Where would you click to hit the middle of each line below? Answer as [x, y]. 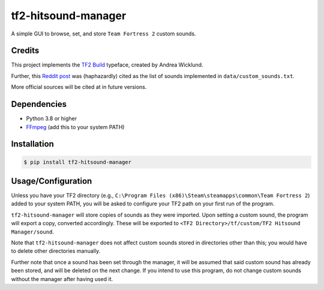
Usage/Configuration [52, 181]
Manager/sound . [32, 232]
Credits [25, 51]
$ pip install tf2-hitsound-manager [78, 162]
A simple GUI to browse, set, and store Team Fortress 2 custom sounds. [103, 34]
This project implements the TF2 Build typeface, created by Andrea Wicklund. [107, 65]
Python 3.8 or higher [52, 119]
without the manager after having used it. [62, 279]
